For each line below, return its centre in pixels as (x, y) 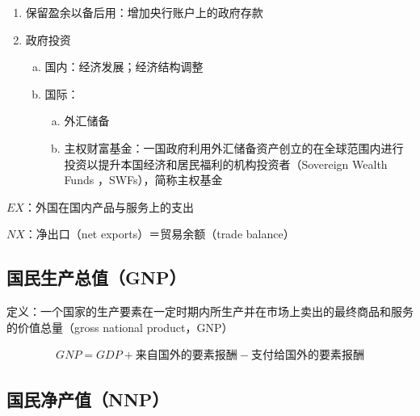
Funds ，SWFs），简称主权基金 (143, 180)
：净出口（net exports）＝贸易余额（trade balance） (160, 234)
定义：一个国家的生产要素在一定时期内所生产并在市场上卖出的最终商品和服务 (210, 311)
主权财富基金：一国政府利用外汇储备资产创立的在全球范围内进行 (234, 147)
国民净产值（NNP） (88, 399)
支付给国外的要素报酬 (307, 356)
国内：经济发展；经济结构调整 (124, 67)
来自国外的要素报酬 (186, 356)
